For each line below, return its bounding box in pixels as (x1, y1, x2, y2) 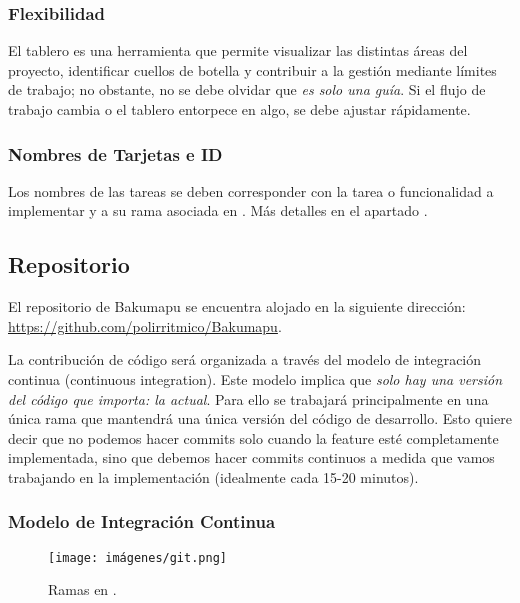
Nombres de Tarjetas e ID (8, 141, 223, 166)
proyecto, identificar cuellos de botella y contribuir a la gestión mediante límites (8, 59, 497, 80)
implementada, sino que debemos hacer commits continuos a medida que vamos (8, 447, 495, 468)
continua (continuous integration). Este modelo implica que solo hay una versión (8, 368, 503, 389)
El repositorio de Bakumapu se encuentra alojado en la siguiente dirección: (8, 296, 466, 317)
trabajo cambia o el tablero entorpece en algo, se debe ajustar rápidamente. (8, 99, 471, 119)
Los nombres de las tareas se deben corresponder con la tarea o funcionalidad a (8, 180, 494, 201)
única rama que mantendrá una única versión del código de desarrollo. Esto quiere (8, 408, 512, 429)
